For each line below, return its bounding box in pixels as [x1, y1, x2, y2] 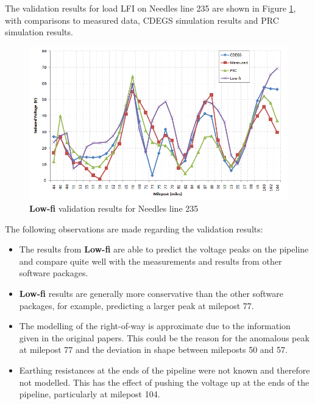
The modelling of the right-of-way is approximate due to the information [19, 319, 291, 332]
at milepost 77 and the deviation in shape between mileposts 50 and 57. [19, 343, 288, 356]
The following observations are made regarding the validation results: [5, 222, 263, 235]
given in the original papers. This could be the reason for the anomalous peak [19, 331, 310, 344]
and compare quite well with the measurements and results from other [19, 254, 282, 267]
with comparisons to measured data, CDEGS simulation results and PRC [5, 13, 279, 26]
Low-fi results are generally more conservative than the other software [19, 287, 283, 300]
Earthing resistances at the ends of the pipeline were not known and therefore [19, 364, 310, 377]
